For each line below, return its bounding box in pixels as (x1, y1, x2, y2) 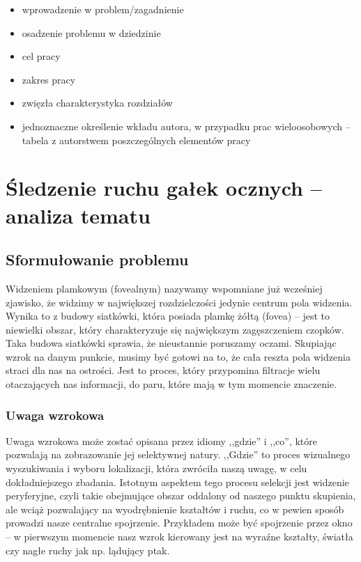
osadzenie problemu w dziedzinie (22, 25, 161, 40)
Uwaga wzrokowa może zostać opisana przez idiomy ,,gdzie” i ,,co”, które (6, 433, 318, 448)
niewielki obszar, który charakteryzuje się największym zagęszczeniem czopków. (6, 322, 344, 336)
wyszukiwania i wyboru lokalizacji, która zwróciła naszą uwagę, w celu (6, 461, 307, 476)
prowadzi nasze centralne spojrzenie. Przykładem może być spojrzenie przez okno (6, 515, 353, 530)
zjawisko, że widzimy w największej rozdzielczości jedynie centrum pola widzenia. (6, 295, 353, 309)
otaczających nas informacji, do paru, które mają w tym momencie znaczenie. (6, 377, 337, 391)
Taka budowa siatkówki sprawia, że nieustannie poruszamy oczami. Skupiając (6, 336, 337, 350)
